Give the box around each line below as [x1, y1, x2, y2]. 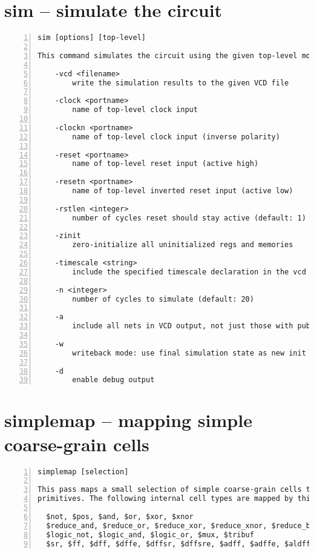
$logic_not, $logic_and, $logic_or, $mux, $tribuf [46, 530, 254, 539]
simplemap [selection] [38, 467, 129, 476]
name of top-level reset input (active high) [72, 159, 259, 168]
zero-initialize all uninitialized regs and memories [72, 240, 293, 250]
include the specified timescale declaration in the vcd [72, 267, 306, 276]
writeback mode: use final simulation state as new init [72, 348, 306, 357]
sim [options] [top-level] [38, 33, 146, 42]
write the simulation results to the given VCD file [72, 78, 289, 87]
